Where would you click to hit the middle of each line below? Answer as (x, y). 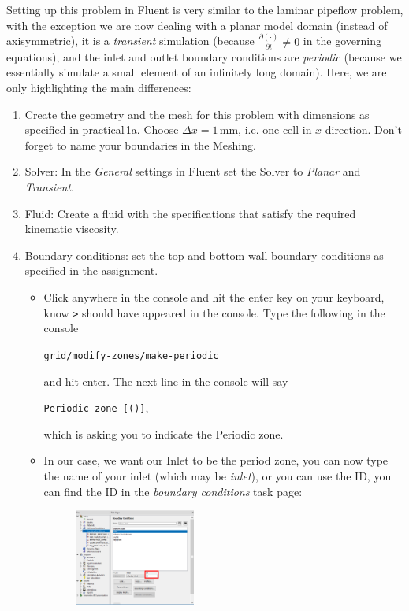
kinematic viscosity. (72, 229)
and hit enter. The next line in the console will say (166, 381)
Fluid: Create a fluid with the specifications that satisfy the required (190, 213)
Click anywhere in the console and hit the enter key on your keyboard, (214, 297)
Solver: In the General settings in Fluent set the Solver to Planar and (193, 171)
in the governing (342, 41)
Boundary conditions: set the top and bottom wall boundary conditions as (204, 255)
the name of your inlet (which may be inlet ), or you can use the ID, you (218, 475)
